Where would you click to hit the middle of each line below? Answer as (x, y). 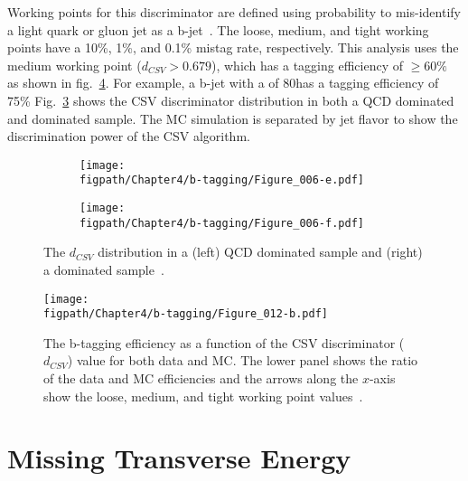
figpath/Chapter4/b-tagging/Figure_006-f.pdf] (222, 223)
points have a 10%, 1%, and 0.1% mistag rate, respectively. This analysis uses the (233, 47)
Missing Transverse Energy (179, 458)
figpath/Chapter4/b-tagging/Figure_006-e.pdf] (222, 180)
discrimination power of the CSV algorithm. (129, 136)
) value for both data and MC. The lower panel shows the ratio (243, 360)
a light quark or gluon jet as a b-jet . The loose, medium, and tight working (218, 29)
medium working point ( (75, 65)
